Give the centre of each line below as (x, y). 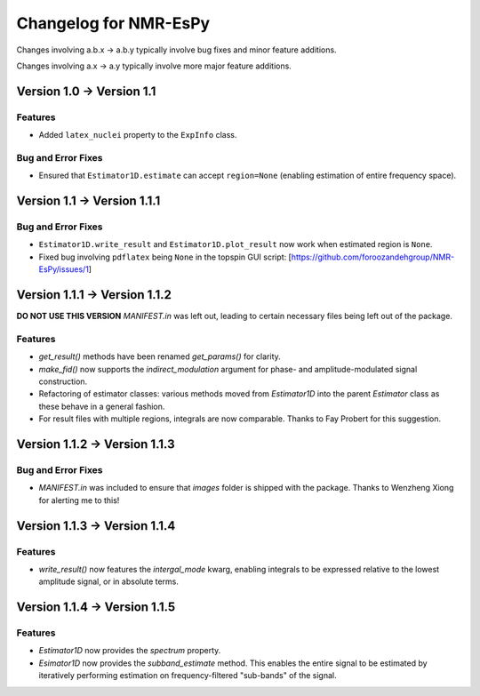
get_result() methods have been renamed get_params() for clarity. (160, 356)
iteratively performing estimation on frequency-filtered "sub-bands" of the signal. (188, 676)
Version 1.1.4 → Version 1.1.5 (96, 608)
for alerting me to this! (79, 500)
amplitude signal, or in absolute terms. (109, 581)
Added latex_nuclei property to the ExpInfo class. (138, 135)
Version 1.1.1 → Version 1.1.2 (94, 295)
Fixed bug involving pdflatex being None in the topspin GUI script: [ (165, 257)
